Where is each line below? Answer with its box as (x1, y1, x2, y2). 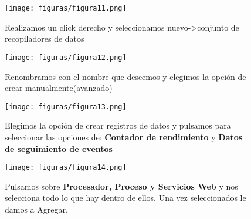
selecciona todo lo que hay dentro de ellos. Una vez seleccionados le (5, 191, 246, 204)
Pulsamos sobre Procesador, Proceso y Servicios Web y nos (5, 180, 238, 192)
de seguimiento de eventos (5, 142, 113, 154)
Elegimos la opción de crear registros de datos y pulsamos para (5, 119, 231, 132)
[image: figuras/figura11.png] (5, 4, 127, 12)
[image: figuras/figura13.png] (5, 102, 127, 111)
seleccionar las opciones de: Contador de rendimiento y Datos (5, 130, 243, 143)
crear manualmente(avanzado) (5, 82, 113, 94)
